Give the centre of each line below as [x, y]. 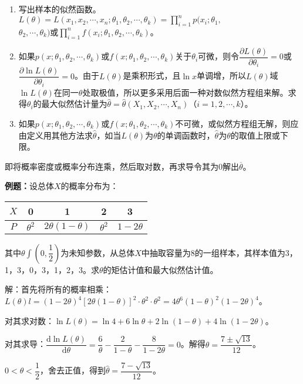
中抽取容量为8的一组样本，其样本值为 [213, 252]
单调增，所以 [221, 75]
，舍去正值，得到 [73, 370]
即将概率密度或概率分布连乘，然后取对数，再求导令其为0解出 [122, 166]
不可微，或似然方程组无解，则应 [237, 123]
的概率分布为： [90, 186]
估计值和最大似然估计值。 [169, 269]
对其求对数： [29, 320]
